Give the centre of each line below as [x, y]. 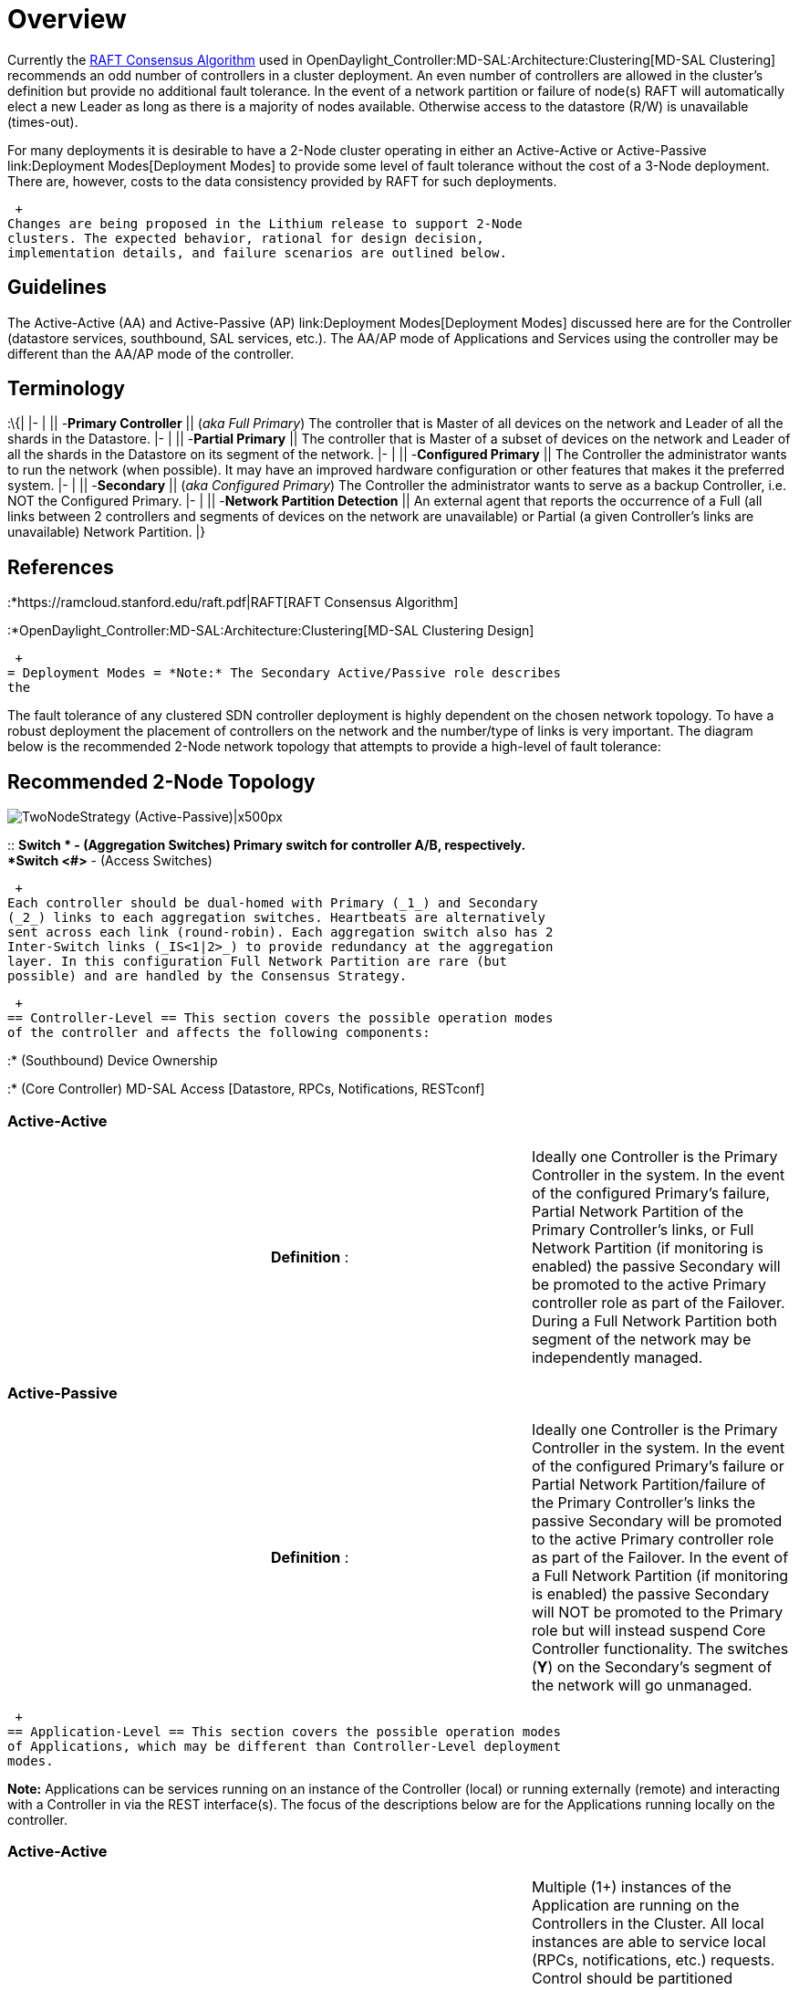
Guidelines [57, 288]
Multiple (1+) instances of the [631, 1887]
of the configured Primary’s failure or [658, 1466]
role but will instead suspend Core [649, 1630]
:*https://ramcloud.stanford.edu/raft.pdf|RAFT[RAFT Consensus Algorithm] [233, 602]
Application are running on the [635, 1906]
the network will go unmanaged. [642, 1685]
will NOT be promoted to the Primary [657, 1612]
